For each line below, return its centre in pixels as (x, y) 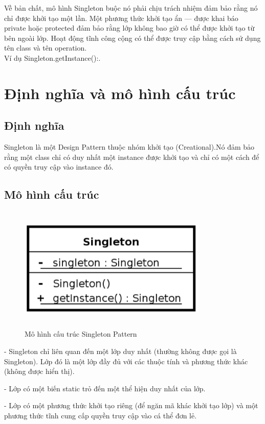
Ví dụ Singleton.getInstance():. (52, 57)
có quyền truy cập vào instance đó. (59, 167)
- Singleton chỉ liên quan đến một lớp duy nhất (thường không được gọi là (120, 351)
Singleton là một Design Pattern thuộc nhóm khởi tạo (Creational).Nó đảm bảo (129, 147)
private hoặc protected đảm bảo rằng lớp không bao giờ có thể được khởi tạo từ (129, 28)
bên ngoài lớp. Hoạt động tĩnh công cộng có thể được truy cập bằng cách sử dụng (132, 38)
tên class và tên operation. (46, 48)
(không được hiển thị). (39, 371)
